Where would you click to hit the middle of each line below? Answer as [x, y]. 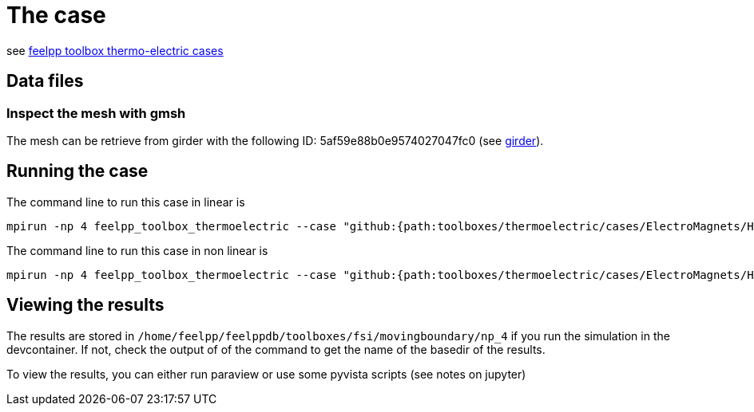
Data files [45, 81]
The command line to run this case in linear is [126, 202]
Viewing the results [85, 305]
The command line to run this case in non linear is [137, 250]
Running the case [77, 171]
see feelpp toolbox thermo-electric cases [115, 50]
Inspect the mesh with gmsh [96, 113]
